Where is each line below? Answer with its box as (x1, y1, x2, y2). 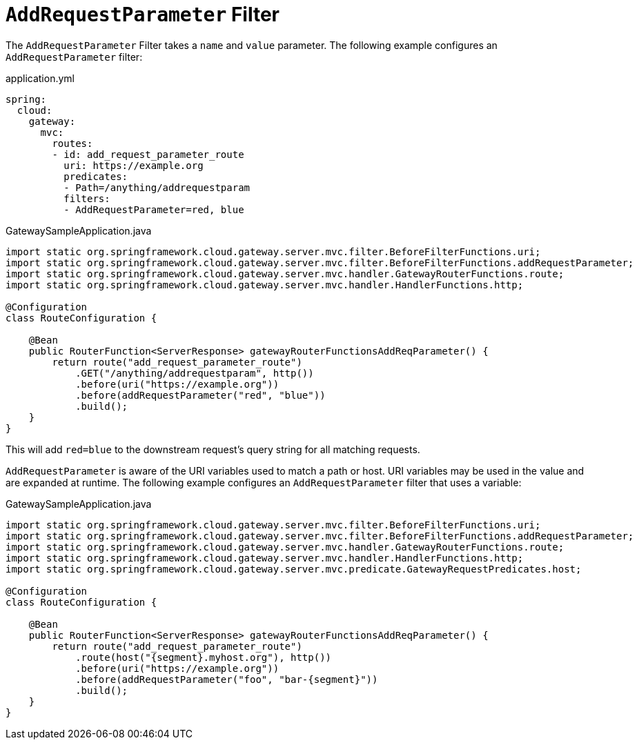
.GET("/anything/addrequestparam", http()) (75, 367, 314, 379)
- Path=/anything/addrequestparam (63, 181, 251, 193)
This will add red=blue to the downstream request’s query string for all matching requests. (6, 443, 420, 455)
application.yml (6, 72, 75, 84)
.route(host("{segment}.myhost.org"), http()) (75, 651, 332, 663)
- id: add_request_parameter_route (52, 148, 244, 160)
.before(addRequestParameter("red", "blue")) (75, 389, 326, 401)
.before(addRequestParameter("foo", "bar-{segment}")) (75, 673, 378, 685)
